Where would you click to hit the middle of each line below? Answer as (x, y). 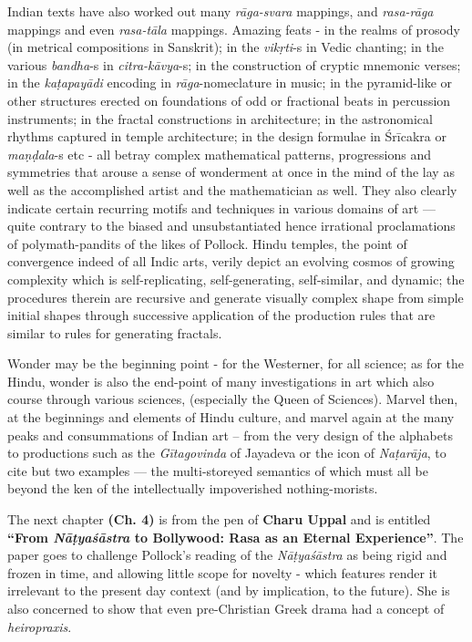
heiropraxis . (40, 626)
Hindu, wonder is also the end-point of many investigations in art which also (221, 381)
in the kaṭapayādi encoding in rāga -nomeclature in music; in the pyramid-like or (230, 83)
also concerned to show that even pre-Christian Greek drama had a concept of (226, 608)
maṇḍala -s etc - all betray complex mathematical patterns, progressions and (220, 154)
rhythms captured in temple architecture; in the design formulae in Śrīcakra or (227, 136)
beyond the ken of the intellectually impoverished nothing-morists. (193, 488)
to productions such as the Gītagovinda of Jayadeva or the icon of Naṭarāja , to (227, 453)
